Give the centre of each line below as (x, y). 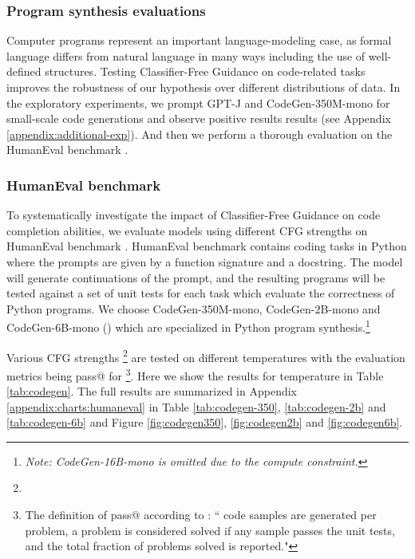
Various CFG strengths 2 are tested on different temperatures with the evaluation (206, 356)
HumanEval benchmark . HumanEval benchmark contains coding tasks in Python (207, 246)
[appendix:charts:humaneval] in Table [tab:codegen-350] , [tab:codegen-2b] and (196, 406)
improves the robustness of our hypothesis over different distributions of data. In (204, 87)
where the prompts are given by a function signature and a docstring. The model (205, 261)
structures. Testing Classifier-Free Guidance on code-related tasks (205, 71)
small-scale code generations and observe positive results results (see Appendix (199, 118)
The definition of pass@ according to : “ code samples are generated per (201, 515)
